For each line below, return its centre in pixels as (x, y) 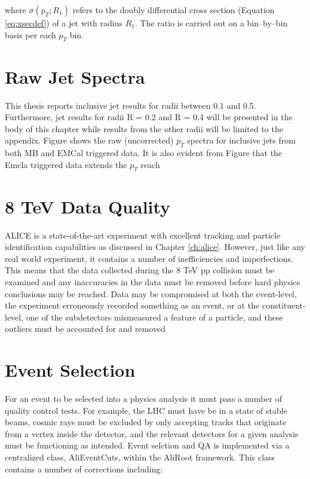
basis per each (30, 34)
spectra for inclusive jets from (241, 140)
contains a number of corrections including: (84, 469)
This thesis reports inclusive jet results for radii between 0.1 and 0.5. (131, 105)
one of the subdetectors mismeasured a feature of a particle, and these (154, 317)
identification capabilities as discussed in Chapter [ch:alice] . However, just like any (155, 247)
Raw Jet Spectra (75, 76)
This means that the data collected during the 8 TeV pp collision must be (140, 270)
